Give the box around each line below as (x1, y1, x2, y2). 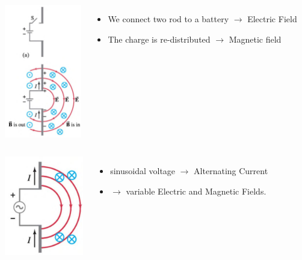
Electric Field (247, 13, 297, 25)
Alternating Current (194, 165, 268, 177)
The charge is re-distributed (108, 32, 211, 45)
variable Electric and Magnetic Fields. (126, 184, 267, 197)
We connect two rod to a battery (108, 13, 229, 25)
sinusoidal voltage (110, 165, 176, 177)
